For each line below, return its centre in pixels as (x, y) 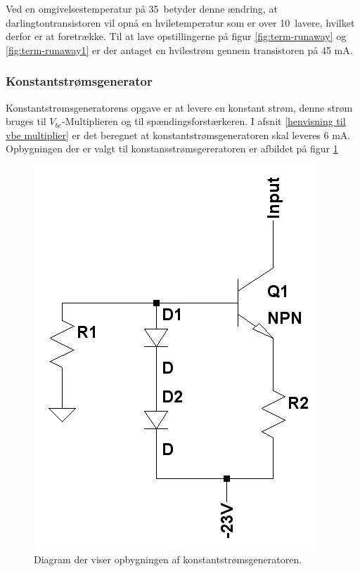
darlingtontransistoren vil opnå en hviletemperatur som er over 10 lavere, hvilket (180, 22)
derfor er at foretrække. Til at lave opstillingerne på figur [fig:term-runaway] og (176, 36)
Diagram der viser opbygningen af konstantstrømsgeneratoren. (168, 559)
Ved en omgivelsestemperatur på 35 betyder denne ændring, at (142, 8)
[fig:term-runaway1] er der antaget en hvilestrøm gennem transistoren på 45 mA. (179, 50)
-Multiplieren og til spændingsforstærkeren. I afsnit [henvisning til (204, 121)
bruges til (26, 121)
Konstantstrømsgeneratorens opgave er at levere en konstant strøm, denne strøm (179, 107)
